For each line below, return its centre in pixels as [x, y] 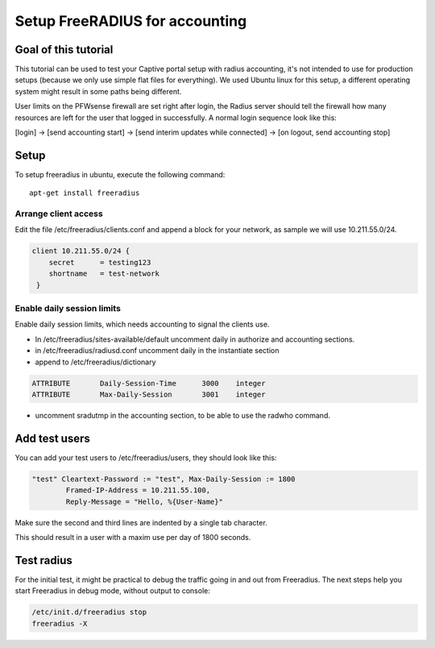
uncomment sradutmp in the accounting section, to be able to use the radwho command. [182, 415]
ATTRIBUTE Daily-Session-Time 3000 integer [149, 383]
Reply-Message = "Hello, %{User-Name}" [144, 501]
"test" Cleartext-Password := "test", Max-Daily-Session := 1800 [164, 479]
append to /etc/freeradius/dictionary [95, 362]
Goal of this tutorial [64, 50]
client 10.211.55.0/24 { [81, 251]
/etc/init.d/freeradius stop [89, 612]
